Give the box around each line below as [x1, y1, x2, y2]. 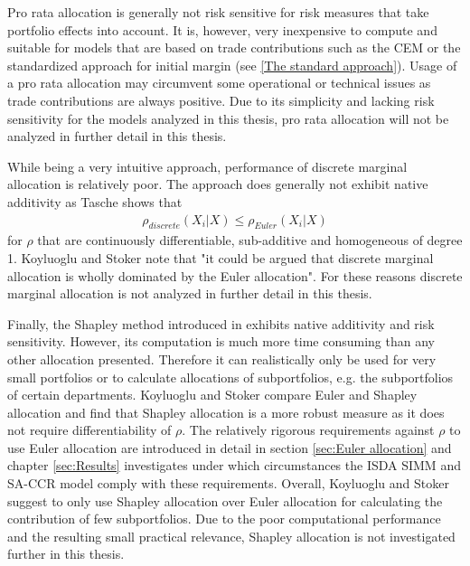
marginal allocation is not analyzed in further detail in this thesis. [7, 284, 372, 303]
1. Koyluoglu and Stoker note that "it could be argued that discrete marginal [7, 248, 434, 267]
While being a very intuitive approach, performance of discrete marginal [7, 156, 408, 175]
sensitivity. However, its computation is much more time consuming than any [7, 332, 435, 351]
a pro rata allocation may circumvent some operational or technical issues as [7, 73, 431, 92]
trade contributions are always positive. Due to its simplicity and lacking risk [7, 90, 435, 109]
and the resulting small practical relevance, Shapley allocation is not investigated [7, 526, 456, 545]
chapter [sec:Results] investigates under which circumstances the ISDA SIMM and [7, 456, 461, 475]
